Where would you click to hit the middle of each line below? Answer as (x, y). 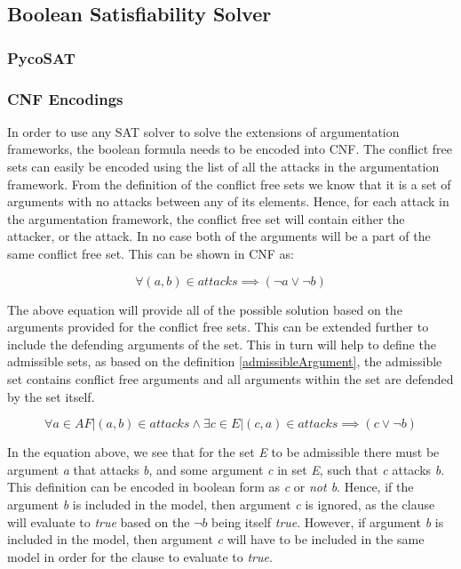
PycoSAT (41, 57)
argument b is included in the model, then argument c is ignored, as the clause (221, 504)
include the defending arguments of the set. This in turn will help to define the (222, 344)
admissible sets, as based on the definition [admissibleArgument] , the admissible (225, 361)
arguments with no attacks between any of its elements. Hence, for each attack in (228, 201)
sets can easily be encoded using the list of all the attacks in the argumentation (223, 167)
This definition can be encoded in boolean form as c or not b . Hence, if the (211, 487)
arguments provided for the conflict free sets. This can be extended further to (218, 327)
